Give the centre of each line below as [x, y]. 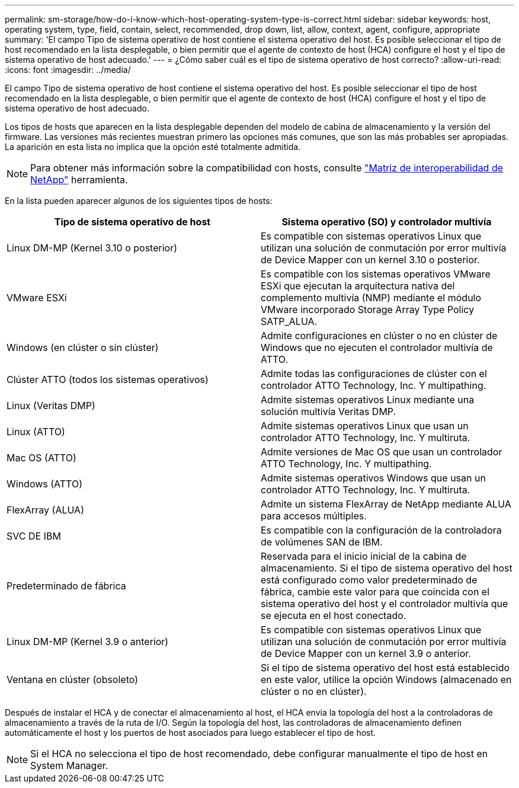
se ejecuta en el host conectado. [334, 615]
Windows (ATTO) [44, 484]
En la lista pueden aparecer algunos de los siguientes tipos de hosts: [139, 201]
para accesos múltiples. [314, 516]
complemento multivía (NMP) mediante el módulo [371, 298]
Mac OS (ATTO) [41, 458]
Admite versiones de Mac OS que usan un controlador [382, 452]
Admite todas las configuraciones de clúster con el [374, 374]
